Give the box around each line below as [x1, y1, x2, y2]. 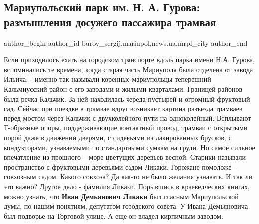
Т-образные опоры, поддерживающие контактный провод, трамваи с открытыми [4, 122, 248, 133]
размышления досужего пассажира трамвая [4, 14, 216, 29]
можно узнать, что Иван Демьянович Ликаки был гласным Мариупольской [4, 191, 239, 201]
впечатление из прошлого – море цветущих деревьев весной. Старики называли [4, 152, 246, 162]
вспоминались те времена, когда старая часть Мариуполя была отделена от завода [4, 64, 253, 74]
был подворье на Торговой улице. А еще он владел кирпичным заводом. [4, 210, 223, 221]
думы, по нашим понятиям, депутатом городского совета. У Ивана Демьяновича [4, 201, 248, 211]
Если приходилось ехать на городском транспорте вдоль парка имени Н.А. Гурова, [4, 54, 255, 65]
